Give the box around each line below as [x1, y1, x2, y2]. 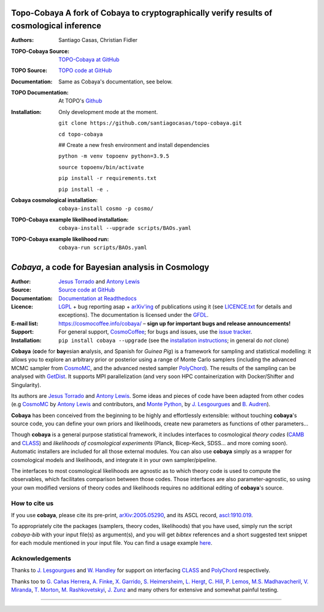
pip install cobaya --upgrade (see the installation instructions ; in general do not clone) [58, 337, 289, 344]
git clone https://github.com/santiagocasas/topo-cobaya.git [58, 120, 242, 127]
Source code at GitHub [58, 286, 115, 293]
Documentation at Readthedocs [58, 295, 137, 302]
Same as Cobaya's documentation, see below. [58, 78, 173, 85]
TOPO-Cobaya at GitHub [58, 56, 120, 63]
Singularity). [11, 381, 41, 388]
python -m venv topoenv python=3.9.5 [58, 153, 170, 160]
